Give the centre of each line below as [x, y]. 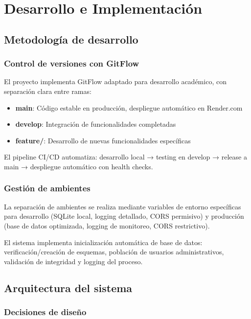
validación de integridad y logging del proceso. [73, 261]
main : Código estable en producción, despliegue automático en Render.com [129, 107]
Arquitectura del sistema [68, 287]
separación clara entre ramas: [48, 91]
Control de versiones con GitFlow [72, 63]
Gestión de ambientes [47, 188]
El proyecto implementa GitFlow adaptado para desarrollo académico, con [115, 81]
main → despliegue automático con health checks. [79, 166]
